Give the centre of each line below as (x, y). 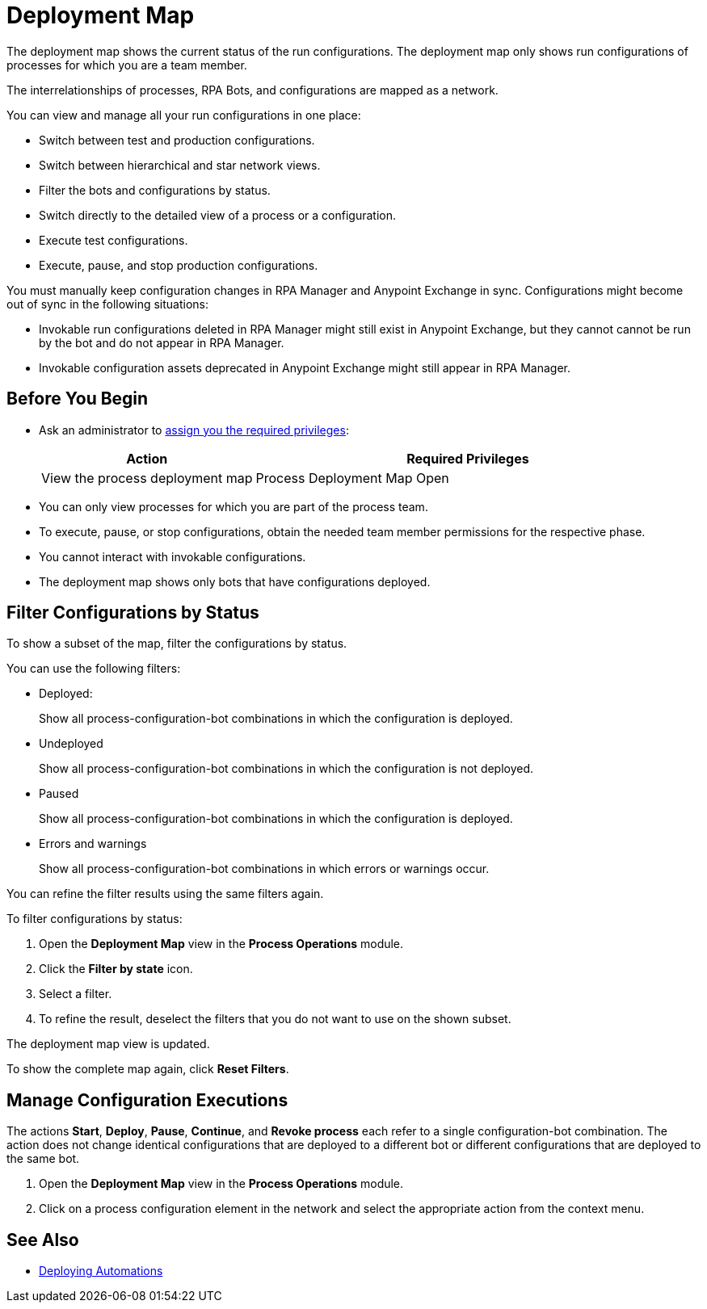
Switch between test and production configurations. (177, 140)
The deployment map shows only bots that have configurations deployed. (235, 581)
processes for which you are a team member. (127, 65)
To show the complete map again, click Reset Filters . (148, 1069)
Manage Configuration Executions (147, 1100)
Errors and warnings (93, 844)
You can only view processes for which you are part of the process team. (234, 506)
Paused (59, 794)
